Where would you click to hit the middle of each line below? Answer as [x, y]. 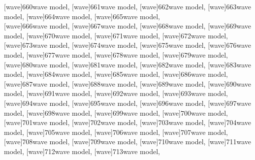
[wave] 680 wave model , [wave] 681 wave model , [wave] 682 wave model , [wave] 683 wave [128, 64]
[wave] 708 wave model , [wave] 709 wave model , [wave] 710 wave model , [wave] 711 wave [128, 142]
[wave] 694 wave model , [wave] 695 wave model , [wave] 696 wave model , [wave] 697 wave [128, 103]
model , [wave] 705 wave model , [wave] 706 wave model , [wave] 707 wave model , [116, 132]
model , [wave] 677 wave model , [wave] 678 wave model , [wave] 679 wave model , [116, 54]
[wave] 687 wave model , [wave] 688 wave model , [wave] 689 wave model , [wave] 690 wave [128, 83]
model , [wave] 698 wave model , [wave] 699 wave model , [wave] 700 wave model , [116, 112]
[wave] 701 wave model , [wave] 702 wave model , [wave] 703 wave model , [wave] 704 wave [128, 122]
